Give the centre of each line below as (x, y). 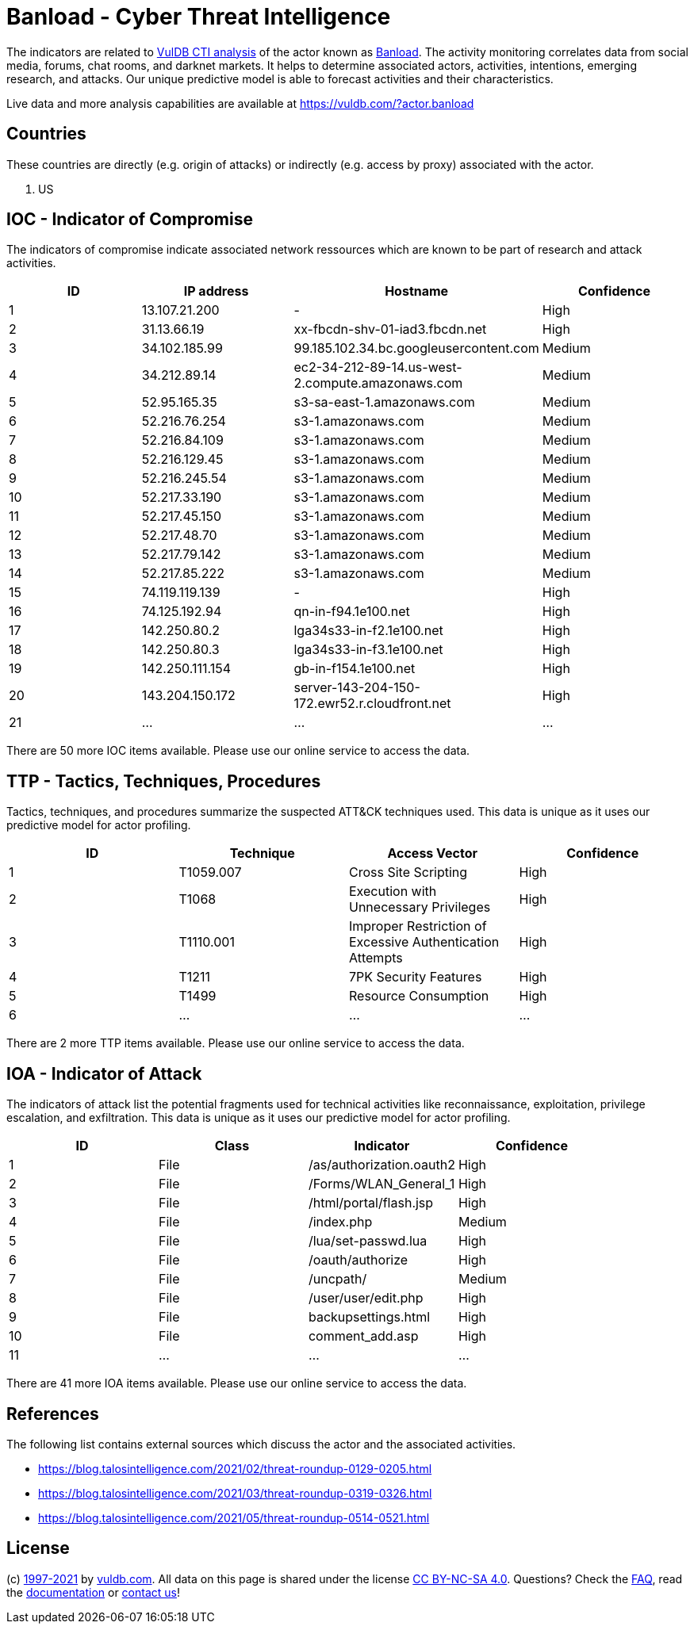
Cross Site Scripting (408, 872)
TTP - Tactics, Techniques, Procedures (164, 781)
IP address (216, 291)
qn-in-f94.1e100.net (352, 612)
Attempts (376, 958)
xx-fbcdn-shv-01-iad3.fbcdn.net (390, 329)
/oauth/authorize (358, 1260)
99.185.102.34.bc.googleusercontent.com (416, 348)
